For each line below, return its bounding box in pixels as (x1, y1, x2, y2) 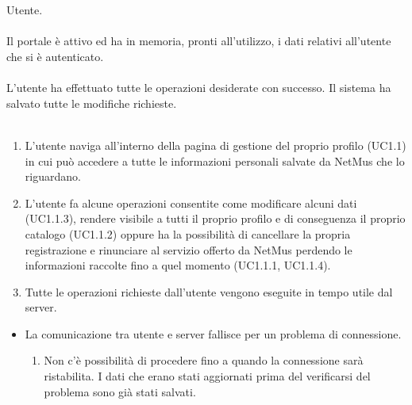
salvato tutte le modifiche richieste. (6, 94, 177, 111)
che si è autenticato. (6, 48, 104, 64)
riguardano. (25, 168, 81, 185)
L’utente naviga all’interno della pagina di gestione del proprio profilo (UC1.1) (25, 136, 406, 153)
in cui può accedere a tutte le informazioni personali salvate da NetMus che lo (25, 152, 405, 169)
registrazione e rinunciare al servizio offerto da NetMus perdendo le (25, 241, 352, 258)
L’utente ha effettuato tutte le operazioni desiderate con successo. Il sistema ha (6, 79, 391, 96)
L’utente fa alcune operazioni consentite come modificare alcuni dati (25, 194, 357, 211)
